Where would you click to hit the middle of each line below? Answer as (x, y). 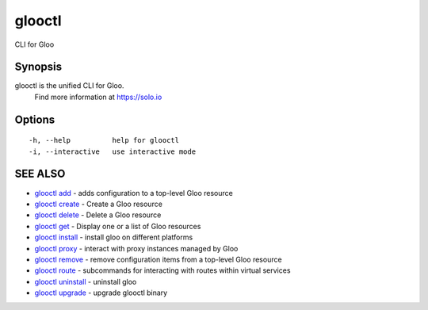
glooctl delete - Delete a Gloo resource (98, 215)
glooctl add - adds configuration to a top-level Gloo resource (134, 193)
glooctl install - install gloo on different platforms (114, 237)
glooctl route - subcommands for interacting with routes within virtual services (162, 270)
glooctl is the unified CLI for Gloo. (69, 86)
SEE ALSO (40, 174)
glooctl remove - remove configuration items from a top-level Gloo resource (158, 259)
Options (35, 119)
